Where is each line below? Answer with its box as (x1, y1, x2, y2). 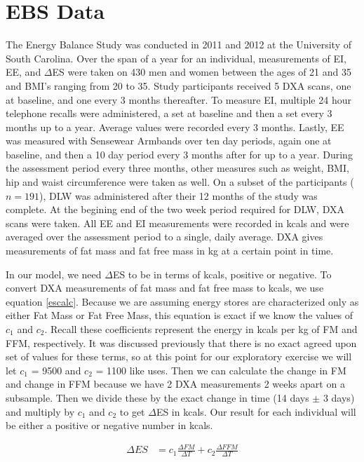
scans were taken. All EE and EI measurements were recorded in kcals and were (6, 215, 349, 230)
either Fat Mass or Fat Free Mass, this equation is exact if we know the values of (6, 308, 353, 322)
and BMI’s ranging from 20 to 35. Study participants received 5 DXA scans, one (6, 78, 351, 93)
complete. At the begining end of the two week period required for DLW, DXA (6, 202, 344, 217)
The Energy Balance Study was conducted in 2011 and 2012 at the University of (6, 37, 351, 52)
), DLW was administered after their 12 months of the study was (39, 188, 318, 203)
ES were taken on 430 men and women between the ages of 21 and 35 (52, 64, 351, 79)
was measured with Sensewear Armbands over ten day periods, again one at (6, 133, 332, 148)
